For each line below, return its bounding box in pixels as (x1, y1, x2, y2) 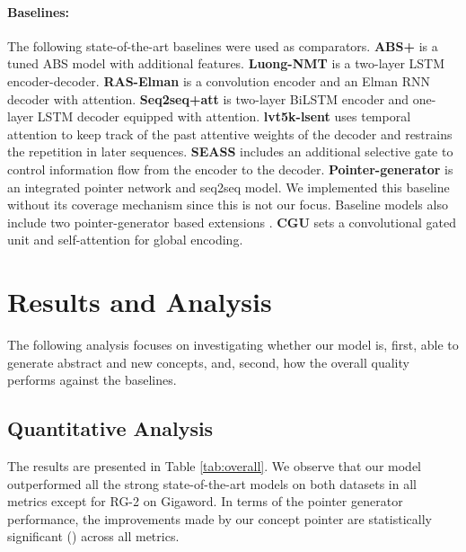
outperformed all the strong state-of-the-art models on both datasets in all (7, 474, 417, 493)
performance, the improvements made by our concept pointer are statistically (7, 509, 432, 528)
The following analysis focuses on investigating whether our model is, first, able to (7, 335, 459, 354)
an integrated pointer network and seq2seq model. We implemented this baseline (7, 177, 450, 196)
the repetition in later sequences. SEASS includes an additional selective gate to (7, 142, 453, 161)
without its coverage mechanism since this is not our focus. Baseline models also (7, 195, 448, 214)
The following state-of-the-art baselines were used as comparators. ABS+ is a (7, 36, 438, 55)
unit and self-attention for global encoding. (7, 230, 243, 249)
